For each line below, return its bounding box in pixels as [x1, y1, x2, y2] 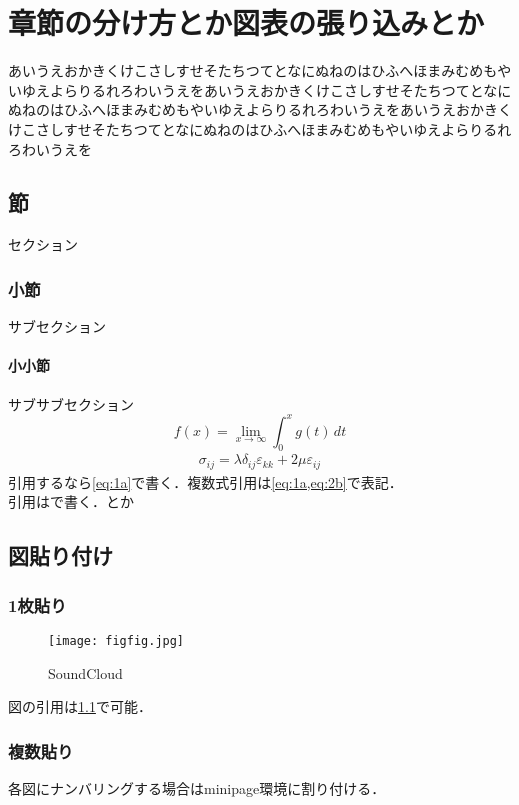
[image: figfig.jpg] [48, 634, 185, 649]
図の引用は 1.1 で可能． [8, 696, 152, 717]
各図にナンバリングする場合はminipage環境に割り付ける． [8, 778, 386, 799]
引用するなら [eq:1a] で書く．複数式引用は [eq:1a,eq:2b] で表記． [8, 471, 403, 492]
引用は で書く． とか [8, 491, 134, 512]
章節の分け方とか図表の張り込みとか [8, 2, 485, 43]
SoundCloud [48, 662, 123, 683]
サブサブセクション [8, 393, 134, 414]
